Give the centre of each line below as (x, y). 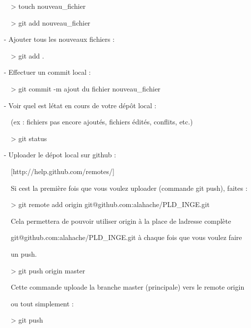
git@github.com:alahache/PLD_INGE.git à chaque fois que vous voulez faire (126, 237)
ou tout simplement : (42, 303)
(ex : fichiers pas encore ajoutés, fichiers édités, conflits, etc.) (102, 122)
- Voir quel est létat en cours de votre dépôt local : (80, 105)
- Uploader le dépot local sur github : (60, 155)
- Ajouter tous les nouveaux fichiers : (59, 39)
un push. (24, 253)
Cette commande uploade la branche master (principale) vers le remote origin (127, 287)
